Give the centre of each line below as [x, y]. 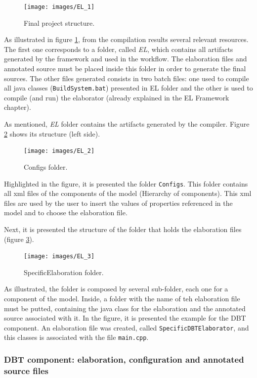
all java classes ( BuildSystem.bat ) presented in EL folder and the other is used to [128, 88]
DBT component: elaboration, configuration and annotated [124, 359]
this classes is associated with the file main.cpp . [76, 337]
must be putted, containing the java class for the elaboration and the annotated [125, 308]
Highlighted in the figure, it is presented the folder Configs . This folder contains [126, 183]
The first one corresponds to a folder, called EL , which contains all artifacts [119, 49]
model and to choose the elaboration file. [66, 213]
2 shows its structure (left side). [52, 133]
